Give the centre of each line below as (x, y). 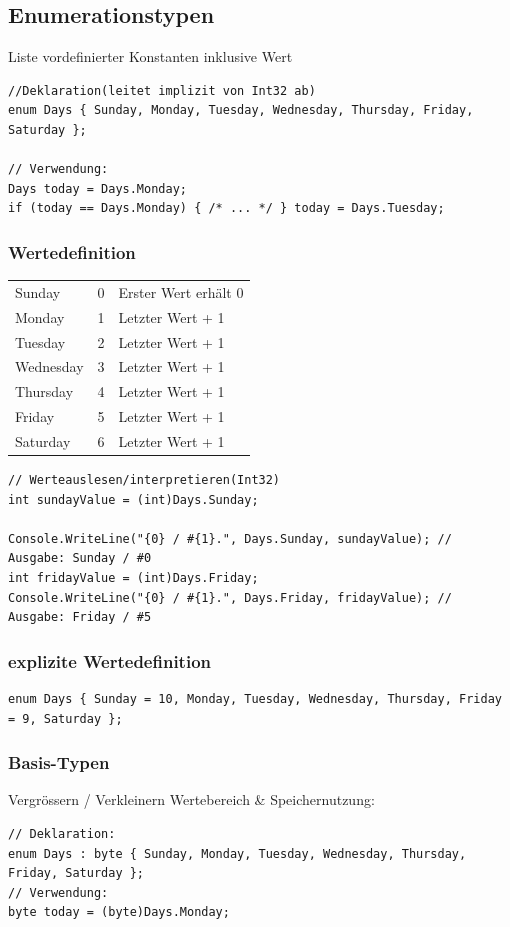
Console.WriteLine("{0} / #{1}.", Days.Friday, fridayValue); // (230, 597)
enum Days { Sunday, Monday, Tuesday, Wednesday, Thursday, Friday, (241, 110)
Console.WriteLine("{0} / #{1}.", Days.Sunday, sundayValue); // (230, 538)
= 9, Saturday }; (65, 718)
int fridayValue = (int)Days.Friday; (133, 578)
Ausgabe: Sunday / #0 (80, 558)
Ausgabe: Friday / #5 (80, 617)
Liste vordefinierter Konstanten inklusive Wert (150, 56)
